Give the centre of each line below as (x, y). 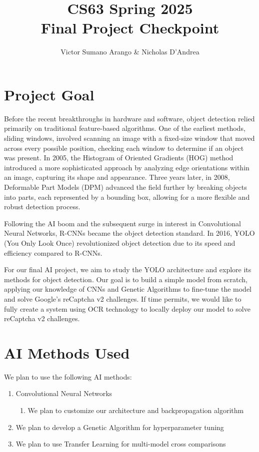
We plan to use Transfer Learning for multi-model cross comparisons (121, 444)
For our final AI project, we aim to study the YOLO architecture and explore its (128, 269)
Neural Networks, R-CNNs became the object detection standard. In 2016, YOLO (129, 233)
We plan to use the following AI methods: (68, 376)
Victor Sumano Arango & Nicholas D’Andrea (130, 52)
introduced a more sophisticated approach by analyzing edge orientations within (127, 167)
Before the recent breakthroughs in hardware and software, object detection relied (129, 118)
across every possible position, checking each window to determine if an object (124, 148)
